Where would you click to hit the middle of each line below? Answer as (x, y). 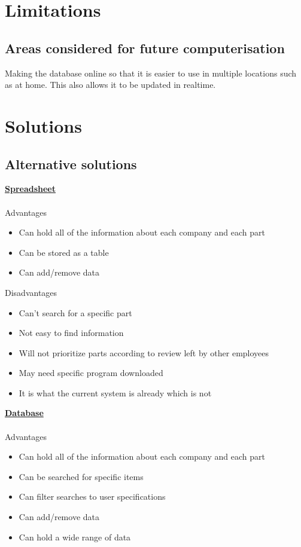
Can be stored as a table (64, 252)
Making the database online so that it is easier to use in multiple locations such (151, 73)
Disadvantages (31, 292)
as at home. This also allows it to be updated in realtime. (110, 85)
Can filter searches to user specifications (92, 496)
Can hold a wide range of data (75, 537)
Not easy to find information (71, 333)
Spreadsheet (30, 189)
